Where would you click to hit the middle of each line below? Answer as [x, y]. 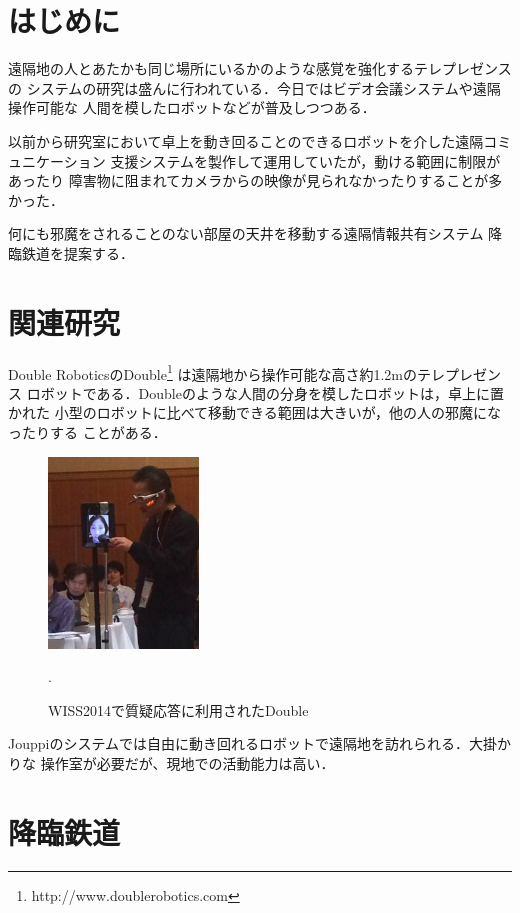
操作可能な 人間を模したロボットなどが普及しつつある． [192, 107]
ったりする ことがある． [87, 432]
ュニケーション [57, 160]
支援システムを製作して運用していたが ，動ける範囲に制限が [305, 160]
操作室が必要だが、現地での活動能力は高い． [187, 762]
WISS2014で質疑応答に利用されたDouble [178, 709]
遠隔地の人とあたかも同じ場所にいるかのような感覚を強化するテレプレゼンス [260, 68]
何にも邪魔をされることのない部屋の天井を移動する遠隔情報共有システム [246, 233]
